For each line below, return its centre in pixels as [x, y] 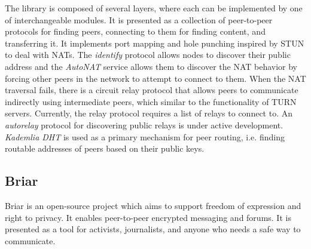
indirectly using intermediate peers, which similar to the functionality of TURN [151, 101]
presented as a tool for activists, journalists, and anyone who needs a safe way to [153, 229]
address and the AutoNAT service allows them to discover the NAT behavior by [151, 66]
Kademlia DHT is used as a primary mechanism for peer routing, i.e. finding [145, 136]
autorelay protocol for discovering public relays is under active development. [144, 124]
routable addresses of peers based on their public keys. [105, 148]
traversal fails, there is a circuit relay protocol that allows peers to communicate [152, 90]
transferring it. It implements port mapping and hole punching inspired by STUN [155, 43]
